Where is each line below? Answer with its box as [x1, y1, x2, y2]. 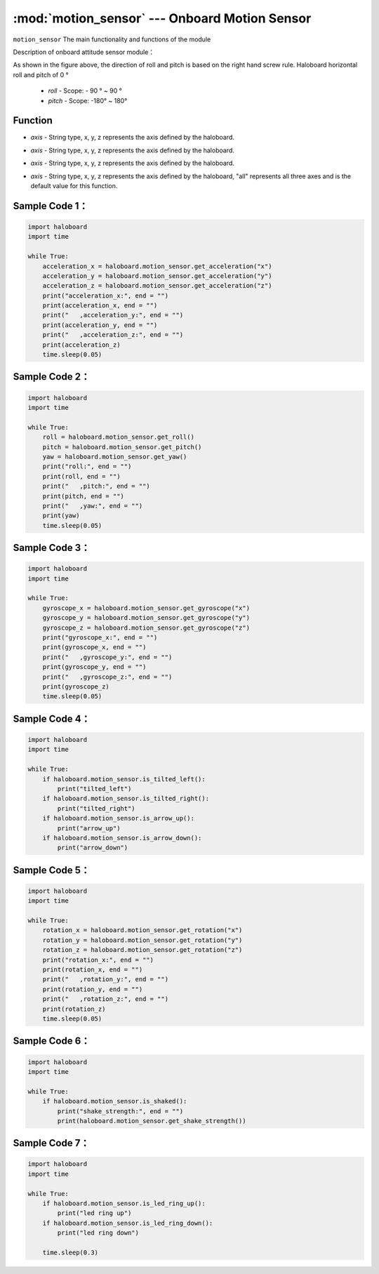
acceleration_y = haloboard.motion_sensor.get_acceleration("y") [42, 272, 272, 280]
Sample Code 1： [13, 200, 88, 212]
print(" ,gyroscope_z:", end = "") [42, 672, 173, 681]
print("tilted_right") [57, 804, 136, 812]
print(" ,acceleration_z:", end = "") [42, 331, 184, 339]
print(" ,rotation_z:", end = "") [42, 995, 168, 1003]
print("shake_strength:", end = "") [57, 1107, 184, 1115]
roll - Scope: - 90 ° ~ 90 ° [48, 86, 122, 95]
